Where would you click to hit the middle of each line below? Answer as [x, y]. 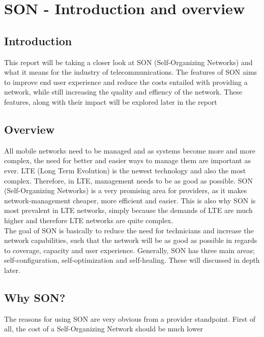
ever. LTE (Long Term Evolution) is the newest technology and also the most [125, 170]
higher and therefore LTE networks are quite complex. [89, 220]
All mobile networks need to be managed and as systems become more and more [130, 150]
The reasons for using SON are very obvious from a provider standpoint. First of [130, 318]
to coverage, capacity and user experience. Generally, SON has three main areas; [129, 250]
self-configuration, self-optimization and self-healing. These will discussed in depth [132, 260]
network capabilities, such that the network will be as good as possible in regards [131, 240]
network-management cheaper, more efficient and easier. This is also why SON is [130, 200]
